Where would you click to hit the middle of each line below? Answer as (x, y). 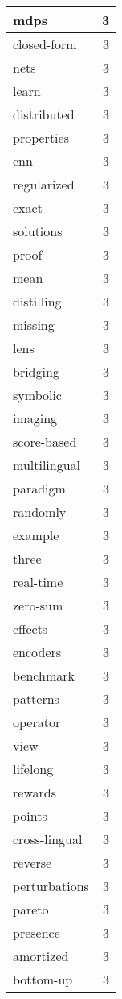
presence (37, 932)
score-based (45, 441)
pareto (31, 909)
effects (31, 629)
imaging (35, 418)
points (30, 816)
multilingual (47, 465)
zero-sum (38, 605)
